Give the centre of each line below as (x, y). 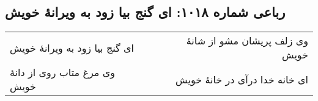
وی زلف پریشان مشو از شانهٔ (247, 41)
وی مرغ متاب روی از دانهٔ (62, 72)
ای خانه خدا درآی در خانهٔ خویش (242, 79)
